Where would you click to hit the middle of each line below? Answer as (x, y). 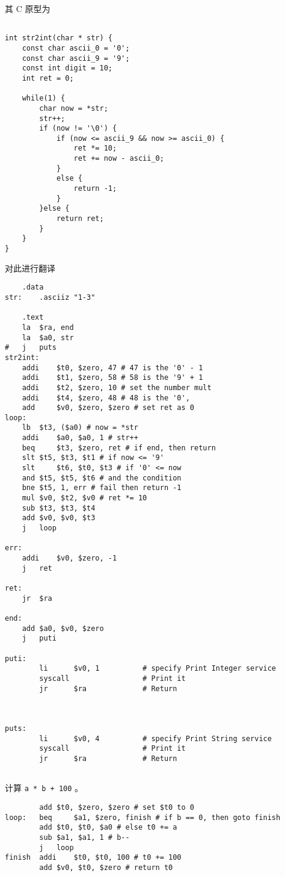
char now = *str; (74, 108)
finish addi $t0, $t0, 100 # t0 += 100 (93, 858)
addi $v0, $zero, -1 (69, 558)
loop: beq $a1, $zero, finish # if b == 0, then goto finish (143, 817)
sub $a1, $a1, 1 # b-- (84, 838)
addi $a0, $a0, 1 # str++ (80, 438)
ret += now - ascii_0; (119, 159)
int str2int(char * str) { (59, 38)
